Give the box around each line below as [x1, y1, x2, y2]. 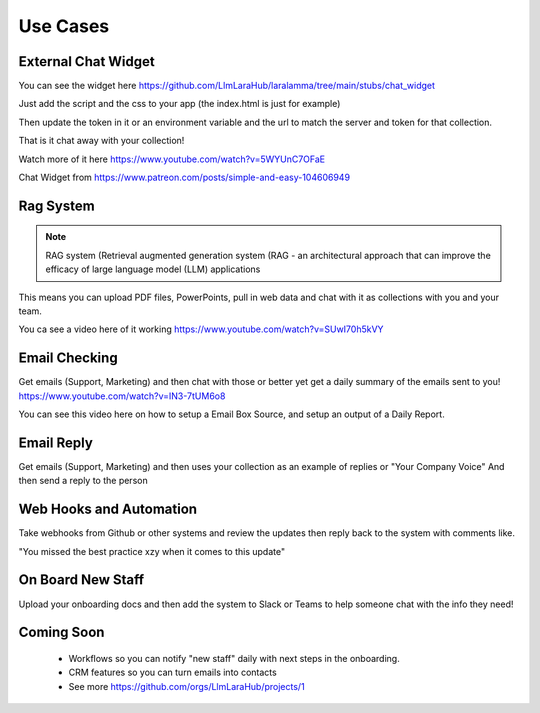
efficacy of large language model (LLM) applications [45, 263, 261, 275]
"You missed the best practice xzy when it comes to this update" [18, 545, 285, 557]
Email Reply [18, 434, 94, 451]
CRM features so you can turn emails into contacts [68, 666, 277, 679]
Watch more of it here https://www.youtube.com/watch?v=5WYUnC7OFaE [18, 153, 326, 165]
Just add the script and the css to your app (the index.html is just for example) [18, 98, 341, 110]
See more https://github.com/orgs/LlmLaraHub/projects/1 [68, 680, 305, 692]
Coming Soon [18, 624, 105, 641]
